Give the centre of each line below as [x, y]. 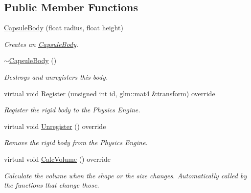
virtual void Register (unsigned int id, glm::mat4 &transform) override [110, 93]
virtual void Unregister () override [55, 126]
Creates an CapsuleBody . [41, 44]
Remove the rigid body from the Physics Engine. [76, 142]
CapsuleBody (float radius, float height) [64, 28]
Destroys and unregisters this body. [56, 76]
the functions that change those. [52, 185]
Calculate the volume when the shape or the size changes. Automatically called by [125, 175]
